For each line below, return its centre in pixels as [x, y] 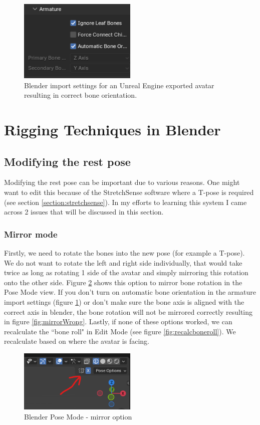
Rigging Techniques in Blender [112, 130]
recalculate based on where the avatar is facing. [77, 341]
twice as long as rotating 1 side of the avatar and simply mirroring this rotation [126, 272]
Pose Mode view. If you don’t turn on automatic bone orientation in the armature [130, 292]
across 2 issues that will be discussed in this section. [84, 212]
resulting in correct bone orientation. [81, 95]
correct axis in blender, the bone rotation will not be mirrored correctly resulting [128, 311]
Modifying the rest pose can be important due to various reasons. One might [122, 182]
